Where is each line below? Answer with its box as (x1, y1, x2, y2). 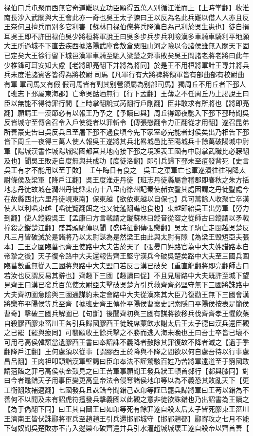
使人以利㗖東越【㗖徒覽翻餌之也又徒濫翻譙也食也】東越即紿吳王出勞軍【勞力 (4, 203, 249, 213)
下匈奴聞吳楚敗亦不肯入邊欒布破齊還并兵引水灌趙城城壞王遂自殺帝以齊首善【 (4, 423, 249, 433)
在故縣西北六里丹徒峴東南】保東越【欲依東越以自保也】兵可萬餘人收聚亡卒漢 (4, 193, 249, 203)
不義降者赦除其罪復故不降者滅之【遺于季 (119, 337, 249, 347)
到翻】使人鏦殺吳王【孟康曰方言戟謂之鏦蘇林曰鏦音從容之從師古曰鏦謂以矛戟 (4, 213, 249, 223)
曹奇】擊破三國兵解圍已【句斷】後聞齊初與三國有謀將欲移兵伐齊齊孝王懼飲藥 (4, 308, 249, 318)
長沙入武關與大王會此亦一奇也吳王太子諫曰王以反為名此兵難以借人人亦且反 (10, 12, 249, 22)
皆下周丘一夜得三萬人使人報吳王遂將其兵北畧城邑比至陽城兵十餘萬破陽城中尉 (4, 136, 249, 146)
